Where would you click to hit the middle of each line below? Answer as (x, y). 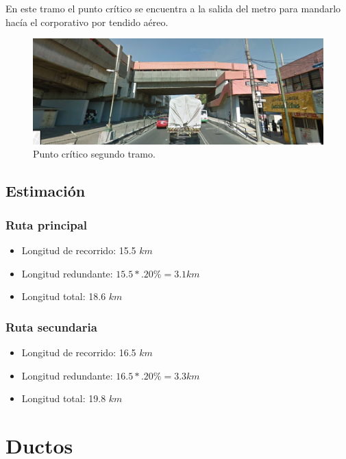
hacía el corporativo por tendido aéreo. (87, 22)
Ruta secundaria (51, 326)
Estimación (46, 191)
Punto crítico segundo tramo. (94, 154)
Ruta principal (47, 224)
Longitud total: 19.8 (64, 398)
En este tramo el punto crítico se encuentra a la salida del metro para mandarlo (173, 8)
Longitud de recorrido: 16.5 (79, 352)
